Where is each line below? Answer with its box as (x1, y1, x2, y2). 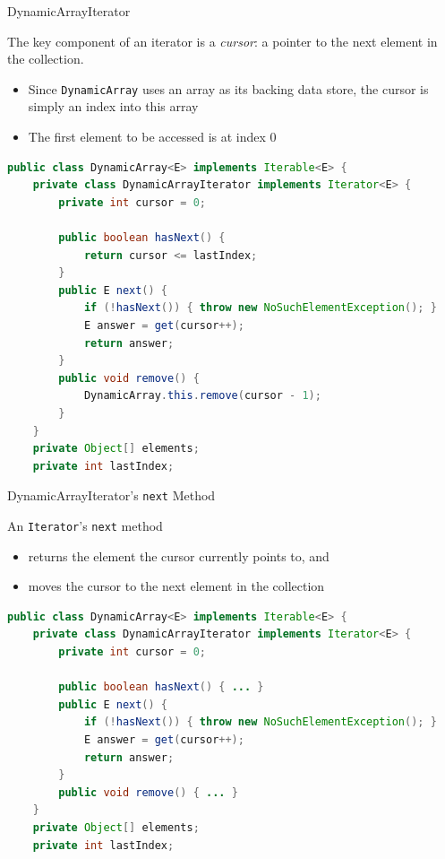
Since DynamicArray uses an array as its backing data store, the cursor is (28, 79, 429, 98)
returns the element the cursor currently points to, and (28, 546, 329, 565)
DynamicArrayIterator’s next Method (7, 486, 216, 505)
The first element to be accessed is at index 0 (28, 127, 277, 146)
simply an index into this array (28, 97, 199, 116)
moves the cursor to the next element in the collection (28, 577, 325, 595)
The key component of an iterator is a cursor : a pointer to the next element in (7, 31, 438, 50)
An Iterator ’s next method (7, 516, 163, 534)
